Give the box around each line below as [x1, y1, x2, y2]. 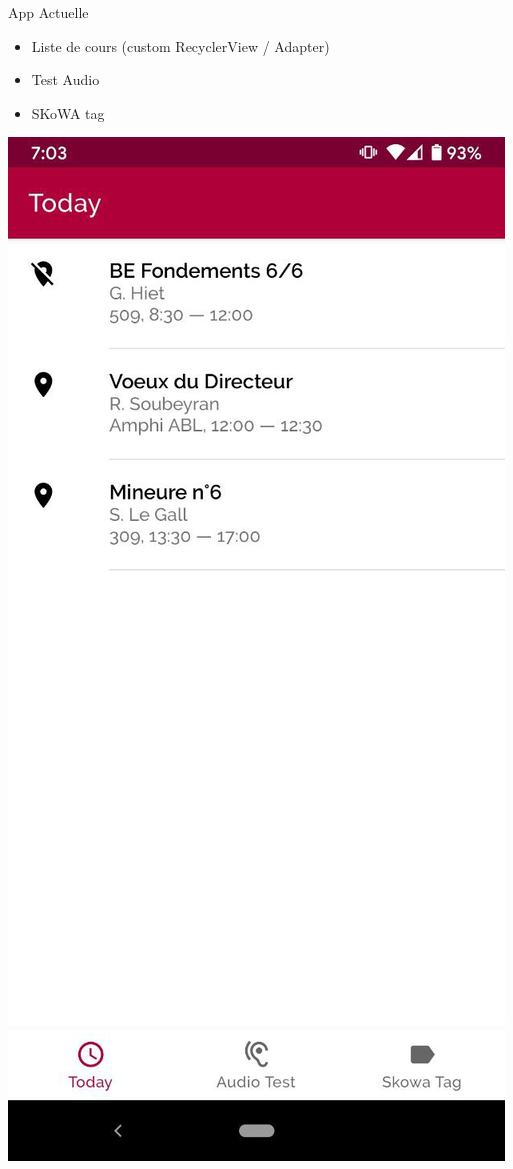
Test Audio [31, 69, 100, 90]
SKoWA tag [31, 102, 105, 123]
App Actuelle [8, 2, 89, 22]
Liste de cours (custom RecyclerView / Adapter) [31, 35, 330, 56]
